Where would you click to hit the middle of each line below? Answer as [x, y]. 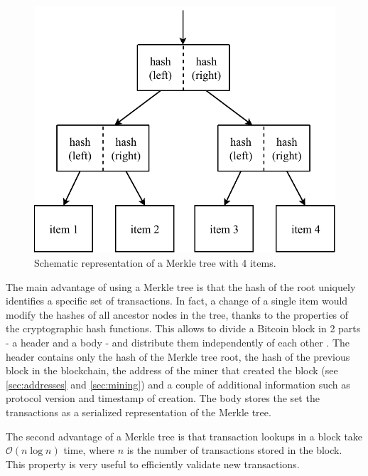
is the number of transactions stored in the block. [234, 450]
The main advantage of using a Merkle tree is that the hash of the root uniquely [181, 286]
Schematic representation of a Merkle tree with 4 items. [155, 262]
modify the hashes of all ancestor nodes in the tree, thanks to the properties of [177, 314]
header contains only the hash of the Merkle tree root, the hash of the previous [178, 356]
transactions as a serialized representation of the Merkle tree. [139, 412]
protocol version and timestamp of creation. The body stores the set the [163, 398]
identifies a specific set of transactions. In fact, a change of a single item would [177, 301]
